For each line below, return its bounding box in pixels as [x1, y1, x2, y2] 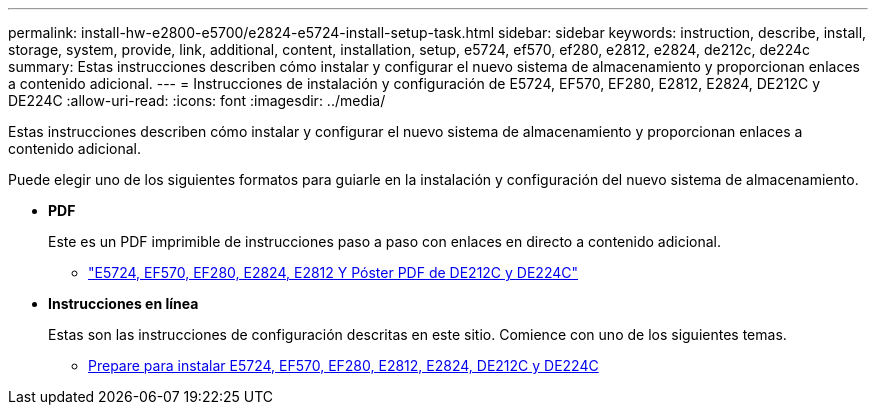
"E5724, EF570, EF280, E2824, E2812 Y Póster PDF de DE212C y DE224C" [88, 264, 578, 281]
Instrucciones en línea [48, 295, 199, 312]
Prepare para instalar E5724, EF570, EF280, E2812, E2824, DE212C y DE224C [88, 357, 599, 374]
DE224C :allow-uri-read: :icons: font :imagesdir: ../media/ [8, 92, 386, 109]
